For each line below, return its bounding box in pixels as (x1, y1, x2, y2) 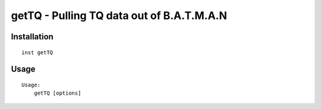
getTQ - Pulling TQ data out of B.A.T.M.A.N (11, 9, 227, 22)
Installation (11, 32, 53, 42)
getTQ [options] (33, 90, 81, 96)
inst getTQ (21, 49, 53, 56)
